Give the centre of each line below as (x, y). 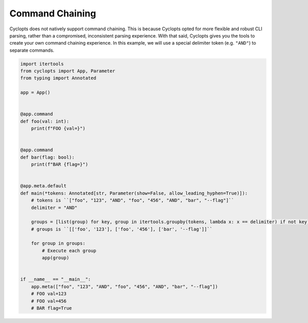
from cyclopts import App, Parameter (68, 71)
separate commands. (32, 50)
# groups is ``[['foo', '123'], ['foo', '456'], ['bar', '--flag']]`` (122, 229)
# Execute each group (69, 251)
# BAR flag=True (51, 308)
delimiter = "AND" (54, 207)
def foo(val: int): (45, 121)
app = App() (35, 93)
